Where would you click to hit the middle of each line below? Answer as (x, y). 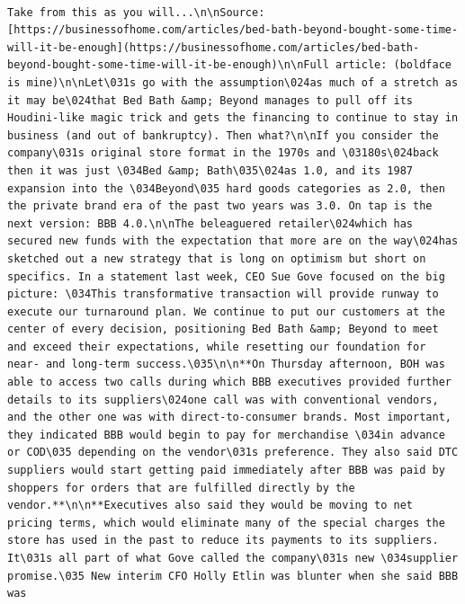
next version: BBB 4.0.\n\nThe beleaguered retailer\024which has (210, 223)
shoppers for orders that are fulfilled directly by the (181, 488)
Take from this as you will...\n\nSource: (136, 12)
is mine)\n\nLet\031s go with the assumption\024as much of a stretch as (233, 82)
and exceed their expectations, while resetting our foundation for (217, 346)
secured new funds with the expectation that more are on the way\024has (233, 241)
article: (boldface (393, 65)
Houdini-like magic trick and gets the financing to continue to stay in (233, 118)
